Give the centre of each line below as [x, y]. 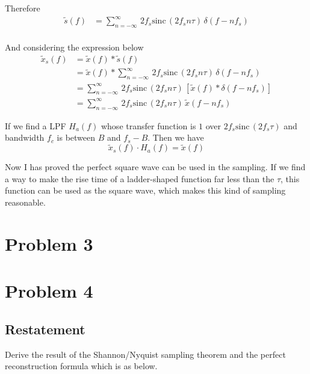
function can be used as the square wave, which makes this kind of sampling [145, 190]
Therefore [23, 8]
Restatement [45, 329]
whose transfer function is [148, 125]
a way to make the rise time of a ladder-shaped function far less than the [140, 178]
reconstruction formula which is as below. [81, 366]
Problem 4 [49, 291]
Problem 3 [49, 243]
